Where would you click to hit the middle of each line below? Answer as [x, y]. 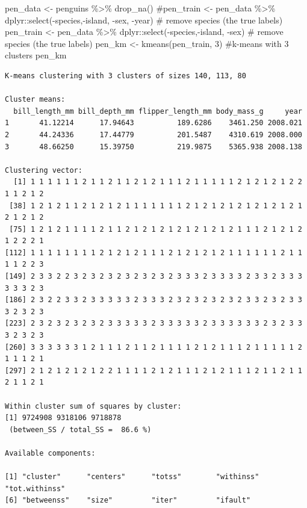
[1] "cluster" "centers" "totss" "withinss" [132, 477]
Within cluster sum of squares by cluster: [93, 406]
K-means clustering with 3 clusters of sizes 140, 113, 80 [126, 76]
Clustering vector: [44, 170]
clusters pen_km [36, 55]
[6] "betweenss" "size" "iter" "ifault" [128, 500]
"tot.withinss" [35, 488]
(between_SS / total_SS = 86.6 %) [80, 429]
